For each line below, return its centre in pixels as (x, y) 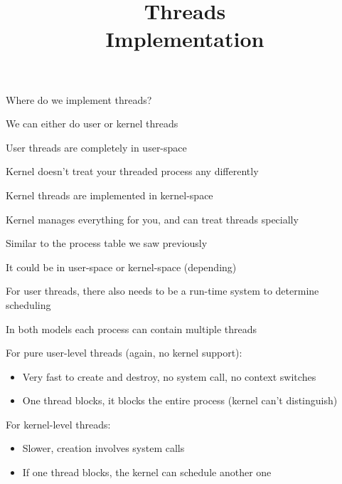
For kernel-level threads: (58, 424)
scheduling (28, 304)
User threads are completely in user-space (96, 147)
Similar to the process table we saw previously (107, 243)
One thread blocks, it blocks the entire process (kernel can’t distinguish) (180, 400)
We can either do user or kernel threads (92, 123)
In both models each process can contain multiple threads (132, 328)
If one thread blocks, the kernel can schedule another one (147, 472)
